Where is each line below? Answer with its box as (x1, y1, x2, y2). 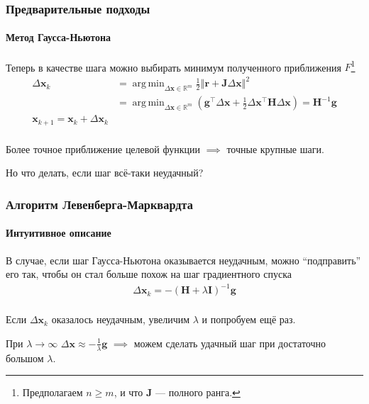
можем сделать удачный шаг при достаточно (133, 335, 326, 350)
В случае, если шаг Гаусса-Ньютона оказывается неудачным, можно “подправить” (6, 252, 361, 267)
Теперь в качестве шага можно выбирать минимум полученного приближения (6, 60, 341, 74)
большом (6, 350, 44, 365)
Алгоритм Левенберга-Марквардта (6, 195, 193, 213)
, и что (114, 385, 143, 400)
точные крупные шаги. (226, 141, 324, 156)
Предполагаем (22, 385, 83, 400)
